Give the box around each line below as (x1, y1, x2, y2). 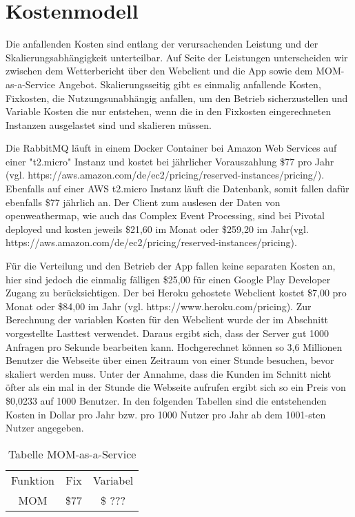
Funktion (11, 472, 54, 488)
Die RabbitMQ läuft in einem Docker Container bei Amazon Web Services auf (6, 141, 337, 155)
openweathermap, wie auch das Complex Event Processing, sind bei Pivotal (6, 208, 325, 223)
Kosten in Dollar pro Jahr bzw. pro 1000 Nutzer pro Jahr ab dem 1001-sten (6, 407, 326, 421)
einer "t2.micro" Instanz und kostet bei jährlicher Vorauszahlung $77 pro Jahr (6, 154, 334, 168)
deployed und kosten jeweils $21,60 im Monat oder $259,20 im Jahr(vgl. (6, 221, 309, 236)
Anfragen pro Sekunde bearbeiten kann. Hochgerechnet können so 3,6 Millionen (6, 339, 343, 354)
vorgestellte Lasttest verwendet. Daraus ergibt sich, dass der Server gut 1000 (6, 326, 329, 340)
